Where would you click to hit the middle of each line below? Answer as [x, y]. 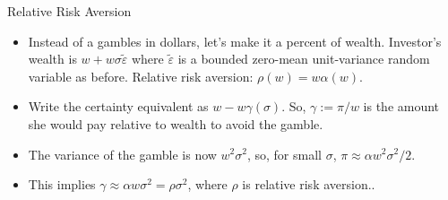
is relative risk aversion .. [309, 184]
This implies [62, 184]
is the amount [401, 106]
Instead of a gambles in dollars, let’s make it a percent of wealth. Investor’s [235, 41]
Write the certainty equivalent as [118, 106]
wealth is [52, 59]
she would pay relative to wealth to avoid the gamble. [176, 123]
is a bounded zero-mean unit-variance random [304, 59]
